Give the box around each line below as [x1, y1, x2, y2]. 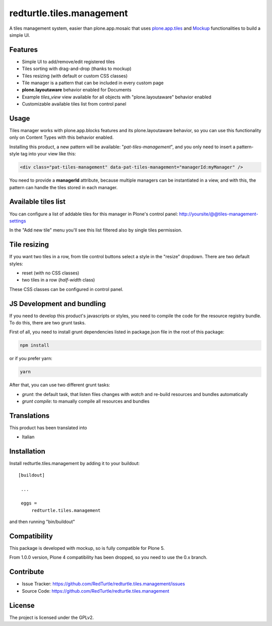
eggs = [21, 500, 37, 506]
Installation [9, 447, 45, 456]
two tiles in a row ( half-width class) [22, 277, 95, 283]
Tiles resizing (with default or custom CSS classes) [22, 73, 128, 79]
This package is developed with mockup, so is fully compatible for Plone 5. [9, 545, 165, 551]
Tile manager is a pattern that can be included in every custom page [22, 80, 164, 86]
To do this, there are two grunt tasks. [9, 320, 86, 326]
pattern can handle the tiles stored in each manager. [9, 184, 118, 190]
